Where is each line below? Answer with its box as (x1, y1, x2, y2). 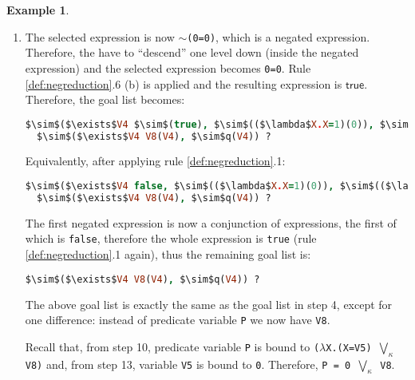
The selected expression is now (25, 28, 175, 45)
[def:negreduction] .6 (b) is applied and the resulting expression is (25, 75, 342, 92)
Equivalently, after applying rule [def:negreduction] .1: (25, 152, 286, 169)
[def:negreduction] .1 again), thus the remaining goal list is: (25, 246, 311, 263)
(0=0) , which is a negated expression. (187, 28, 370, 45)
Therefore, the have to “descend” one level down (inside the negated (25, 44, 359, 61)
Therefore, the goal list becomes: (25, 91, 185, 108)
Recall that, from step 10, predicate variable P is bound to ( (25, 338, 320, 354)
